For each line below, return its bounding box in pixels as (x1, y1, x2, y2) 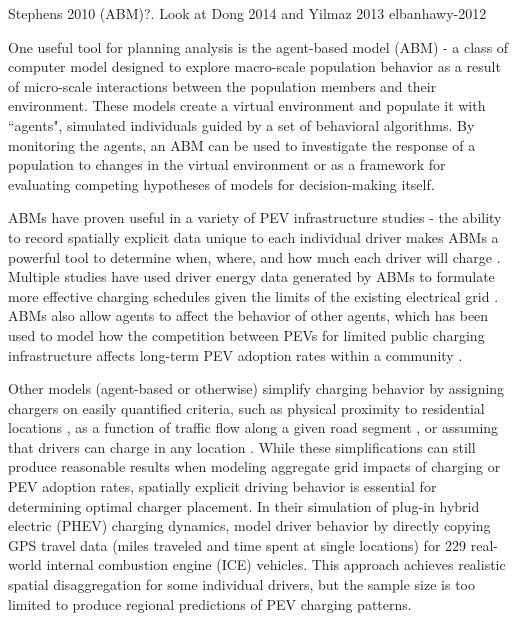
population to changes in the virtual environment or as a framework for (8, 154, 446, 175)
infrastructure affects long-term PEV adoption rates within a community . (8, 344, 463, 365)
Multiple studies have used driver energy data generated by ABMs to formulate (8, 266, 495, 287)
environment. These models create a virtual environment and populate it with (8, 95, 486, 116)
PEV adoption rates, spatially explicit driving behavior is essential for (8, 476, 437, 497)
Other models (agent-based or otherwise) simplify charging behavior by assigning (8, 378, 505, 399)
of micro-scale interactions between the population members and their (8, 75, 437, 96)
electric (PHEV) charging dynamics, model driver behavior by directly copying (8, 515, 491, 536)
